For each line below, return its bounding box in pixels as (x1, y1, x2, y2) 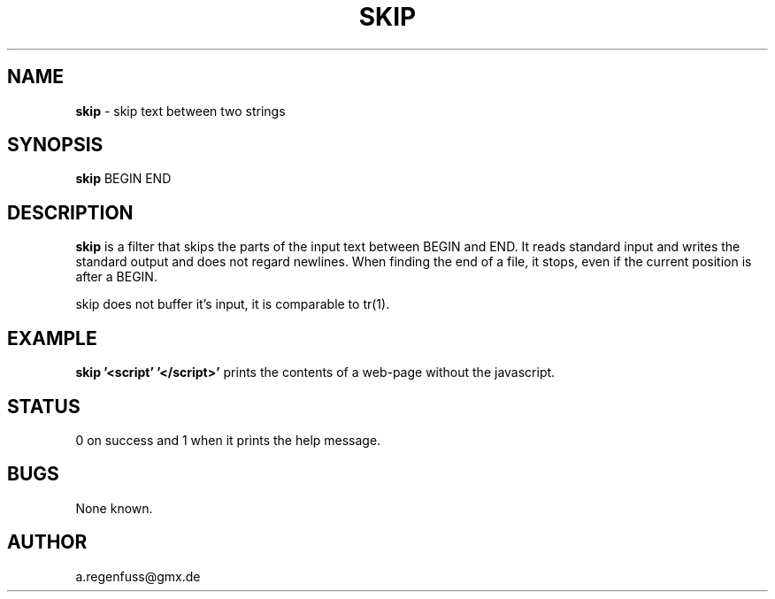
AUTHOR (7, 531, 88, 554)
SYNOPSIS (7, 134, 104, 157)
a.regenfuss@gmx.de (75, 568, 201, 584)
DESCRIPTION (7, 201, 134, 224)
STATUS (7, 395, 81, 418)
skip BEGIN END (75, 171, 172, 187)
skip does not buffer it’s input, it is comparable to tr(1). (75, 296, 390, 312)
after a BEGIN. (75, 269, 157, 285)
